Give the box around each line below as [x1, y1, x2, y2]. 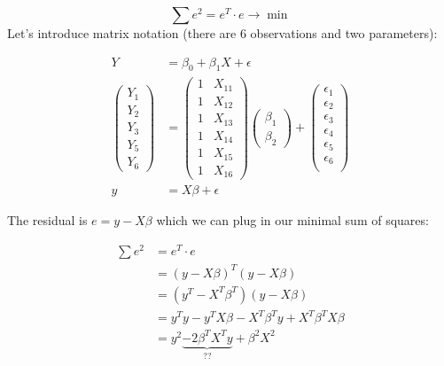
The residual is [7, 211, 88, 230]
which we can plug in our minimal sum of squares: [156, 211, 429, 230]
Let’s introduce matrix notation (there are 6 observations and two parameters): [7, 24, 438, 42]
